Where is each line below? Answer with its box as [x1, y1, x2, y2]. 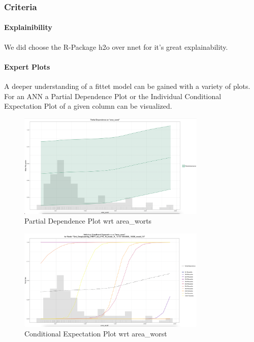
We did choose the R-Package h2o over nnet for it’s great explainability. [4, 41, 228, 52]
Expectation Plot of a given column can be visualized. [4, 101, 172, 111]
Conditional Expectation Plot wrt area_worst [24, 328, 167, 339]
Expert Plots [4, 61, 50, 72]
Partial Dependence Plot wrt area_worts [24, 215, 152, 226]
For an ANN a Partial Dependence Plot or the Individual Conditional [4, 90, 221, 101]
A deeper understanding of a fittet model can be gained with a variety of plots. [4, 81, 250, 91]
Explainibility [4, 22, 52, 33]
